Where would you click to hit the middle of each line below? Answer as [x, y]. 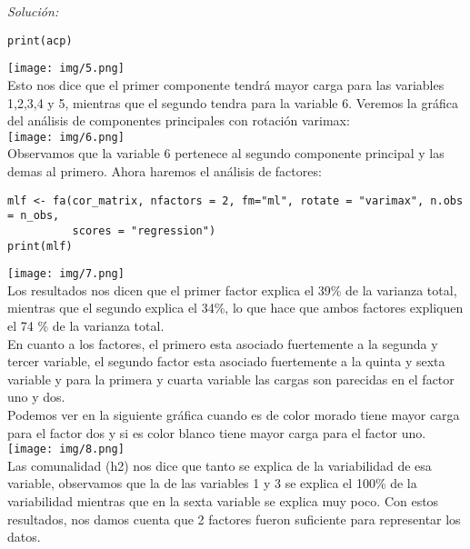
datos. [24, 537]
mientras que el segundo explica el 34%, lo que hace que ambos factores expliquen [235, 308]
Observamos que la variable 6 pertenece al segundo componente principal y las [226, 153]
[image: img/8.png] [66, 449]
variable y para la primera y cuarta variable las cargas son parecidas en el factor [231, 379]
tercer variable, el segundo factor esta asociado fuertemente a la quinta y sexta [226, 361]
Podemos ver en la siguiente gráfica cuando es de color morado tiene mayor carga [234, 414]
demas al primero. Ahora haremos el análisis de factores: [165, 170]
